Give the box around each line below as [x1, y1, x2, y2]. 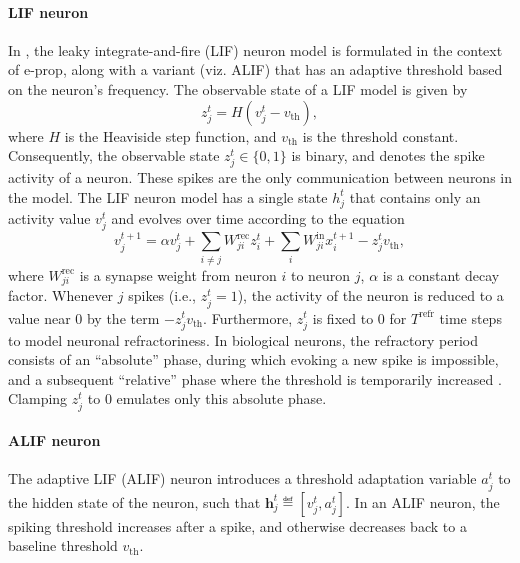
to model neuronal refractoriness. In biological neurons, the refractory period [8, 329, 479, 350]
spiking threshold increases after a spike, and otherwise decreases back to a [8, 515, 467, 536]
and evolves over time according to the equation [111, 207, 405, 228]
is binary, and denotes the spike [291, 145, 485, 166]
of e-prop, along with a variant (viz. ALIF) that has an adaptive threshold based [8, 59, 503, 80]
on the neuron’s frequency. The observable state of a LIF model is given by [8, 78, 468, 99]
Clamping [8, 388, 68, 409]
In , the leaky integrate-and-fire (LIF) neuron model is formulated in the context [8, 39, 503, 60]
